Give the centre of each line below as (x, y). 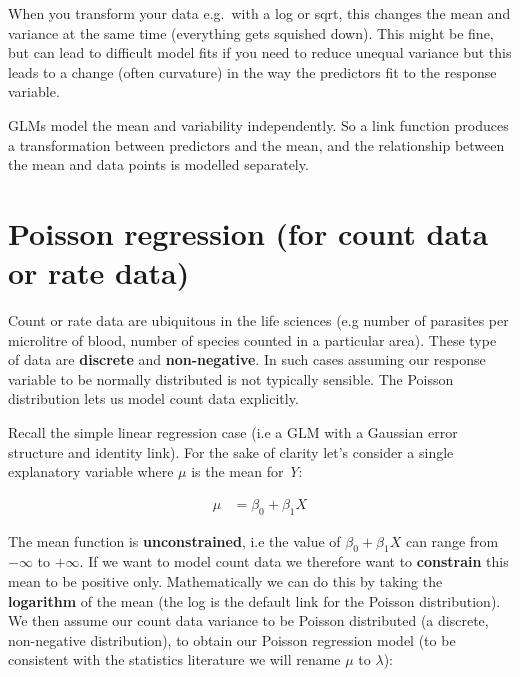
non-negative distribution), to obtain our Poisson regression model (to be (232, 639)
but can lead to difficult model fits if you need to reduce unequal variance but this (260, 52)
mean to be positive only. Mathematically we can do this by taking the (225, 581)
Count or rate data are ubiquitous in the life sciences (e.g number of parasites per (258, 320)
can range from (452, 540)
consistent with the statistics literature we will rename (174, 659)
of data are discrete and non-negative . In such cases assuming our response (247, 359)
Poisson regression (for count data (248, 232)
